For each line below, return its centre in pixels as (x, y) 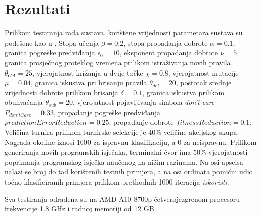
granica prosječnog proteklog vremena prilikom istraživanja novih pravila (118, 62)
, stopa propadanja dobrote (166, 42)
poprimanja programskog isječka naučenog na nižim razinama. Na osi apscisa (124, 161)
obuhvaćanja (24, 102)
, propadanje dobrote (141, 122)
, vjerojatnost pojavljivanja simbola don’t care (144, 102)
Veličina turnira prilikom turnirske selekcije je (75, 132)
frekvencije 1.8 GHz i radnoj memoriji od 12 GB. (80, 209)
